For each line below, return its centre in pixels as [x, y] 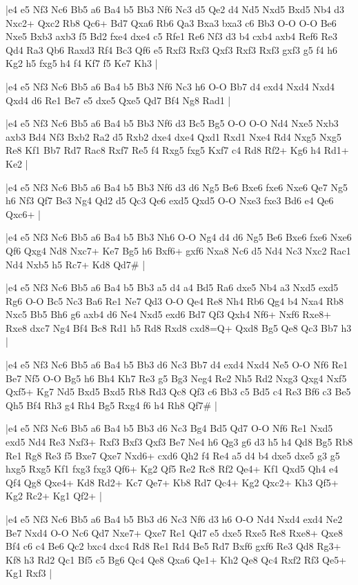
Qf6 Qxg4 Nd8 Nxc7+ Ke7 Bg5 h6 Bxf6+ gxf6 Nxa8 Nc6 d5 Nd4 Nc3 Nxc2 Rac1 [178, 250]
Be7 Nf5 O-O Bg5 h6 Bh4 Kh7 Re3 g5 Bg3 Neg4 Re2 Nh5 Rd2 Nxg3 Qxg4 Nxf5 [176, 378]
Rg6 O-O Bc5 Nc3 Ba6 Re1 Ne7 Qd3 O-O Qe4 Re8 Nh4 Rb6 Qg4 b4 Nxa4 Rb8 [175, 300]
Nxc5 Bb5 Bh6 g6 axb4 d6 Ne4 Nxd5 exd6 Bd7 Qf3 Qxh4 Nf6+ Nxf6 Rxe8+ [169, 314]
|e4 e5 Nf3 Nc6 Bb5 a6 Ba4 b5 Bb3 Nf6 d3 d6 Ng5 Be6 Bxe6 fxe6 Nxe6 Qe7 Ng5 [177, 187]
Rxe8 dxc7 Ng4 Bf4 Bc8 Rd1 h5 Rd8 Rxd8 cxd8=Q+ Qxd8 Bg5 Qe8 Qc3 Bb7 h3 [179, 327]
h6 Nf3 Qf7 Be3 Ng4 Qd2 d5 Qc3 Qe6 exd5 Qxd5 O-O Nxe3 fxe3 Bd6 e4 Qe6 [170, 200]
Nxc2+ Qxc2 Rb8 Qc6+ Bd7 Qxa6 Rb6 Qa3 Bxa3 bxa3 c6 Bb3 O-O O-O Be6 [171, 22]
